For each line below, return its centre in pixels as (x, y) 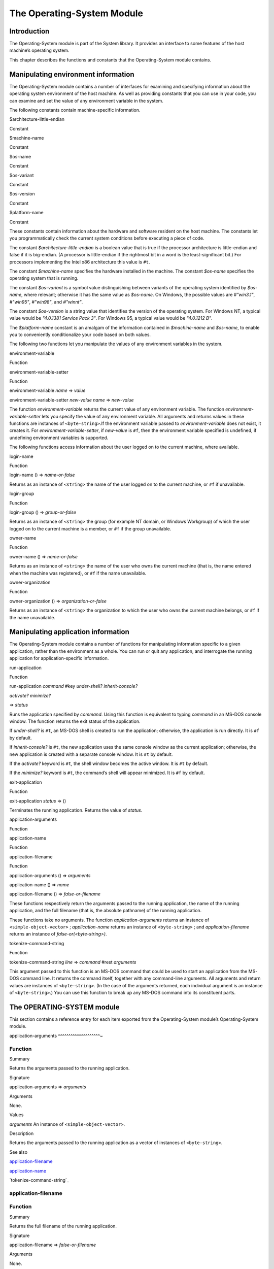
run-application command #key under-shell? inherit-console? (74, 686)
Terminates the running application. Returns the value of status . (76, 810)
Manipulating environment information (72, 74)
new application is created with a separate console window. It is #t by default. (91, 754)
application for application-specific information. (59, 658)
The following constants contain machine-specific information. (75, 110)
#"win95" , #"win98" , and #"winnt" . (46, 302)
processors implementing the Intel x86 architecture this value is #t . (80, 262)
